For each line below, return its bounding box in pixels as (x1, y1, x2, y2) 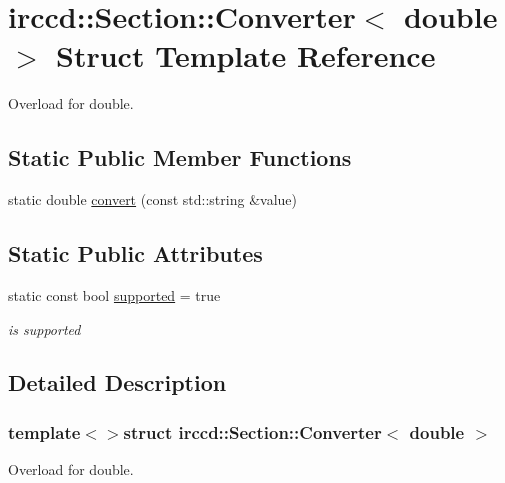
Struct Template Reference (56, 35, 436, 76)
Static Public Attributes (8, 238, 263, 269)
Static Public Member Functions (8, 142, 352, 173)
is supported (8, 318, 81, 339)
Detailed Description (8, 367, 227, 398)
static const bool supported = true (8, 284, 221, 305)
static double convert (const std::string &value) (8, 189, 297, 210)
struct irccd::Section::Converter (123, 419, 382, 444)
